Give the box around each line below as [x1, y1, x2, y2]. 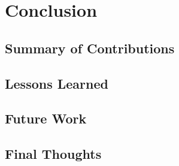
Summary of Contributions [5, 38, 175, 57]
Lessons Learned [5, 74, 108, 92]
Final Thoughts [5, 144, 102, 163]
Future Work [5, 109, 87, 128]
